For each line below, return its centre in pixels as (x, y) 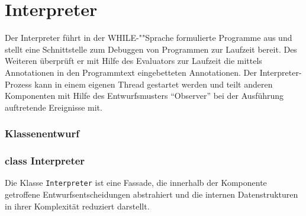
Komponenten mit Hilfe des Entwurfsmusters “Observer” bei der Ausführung (144, 96)
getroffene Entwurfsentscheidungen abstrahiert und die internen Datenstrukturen (152, 194)
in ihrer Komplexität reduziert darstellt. (77, 206)
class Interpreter (45, 161)
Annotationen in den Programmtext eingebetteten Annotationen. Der (131, 72)
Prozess (18, 84)
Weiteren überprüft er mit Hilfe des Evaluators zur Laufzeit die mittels (133, 61)
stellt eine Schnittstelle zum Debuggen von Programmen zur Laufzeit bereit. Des (151, 49)
